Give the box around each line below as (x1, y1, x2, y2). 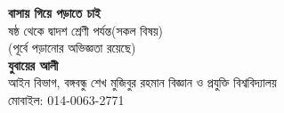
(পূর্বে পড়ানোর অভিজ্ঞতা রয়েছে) (8, 38, 136, 57)
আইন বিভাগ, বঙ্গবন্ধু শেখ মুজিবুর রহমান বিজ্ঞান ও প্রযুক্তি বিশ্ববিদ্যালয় (8, 73, 277, 92)
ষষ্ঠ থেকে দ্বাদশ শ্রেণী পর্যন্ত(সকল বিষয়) (8, 20, 164, 39)
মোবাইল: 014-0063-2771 (8, 90, 125, 109)
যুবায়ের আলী (8, 55, 59, 74)
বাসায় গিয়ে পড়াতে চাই (8, 4, 101, 21)
